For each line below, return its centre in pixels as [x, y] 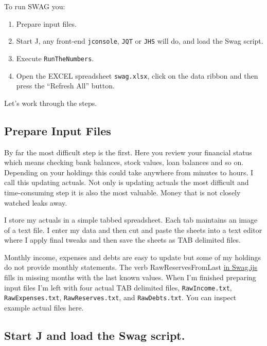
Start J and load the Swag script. [95, 335]
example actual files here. [44, 307]
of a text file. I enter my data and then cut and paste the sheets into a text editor [133, 230]
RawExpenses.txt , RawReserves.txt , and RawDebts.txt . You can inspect [120, 297]
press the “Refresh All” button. [65, 86]
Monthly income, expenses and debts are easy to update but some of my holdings [133, 257]
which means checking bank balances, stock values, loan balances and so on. [124, 162]
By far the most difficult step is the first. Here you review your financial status [128, 152]
